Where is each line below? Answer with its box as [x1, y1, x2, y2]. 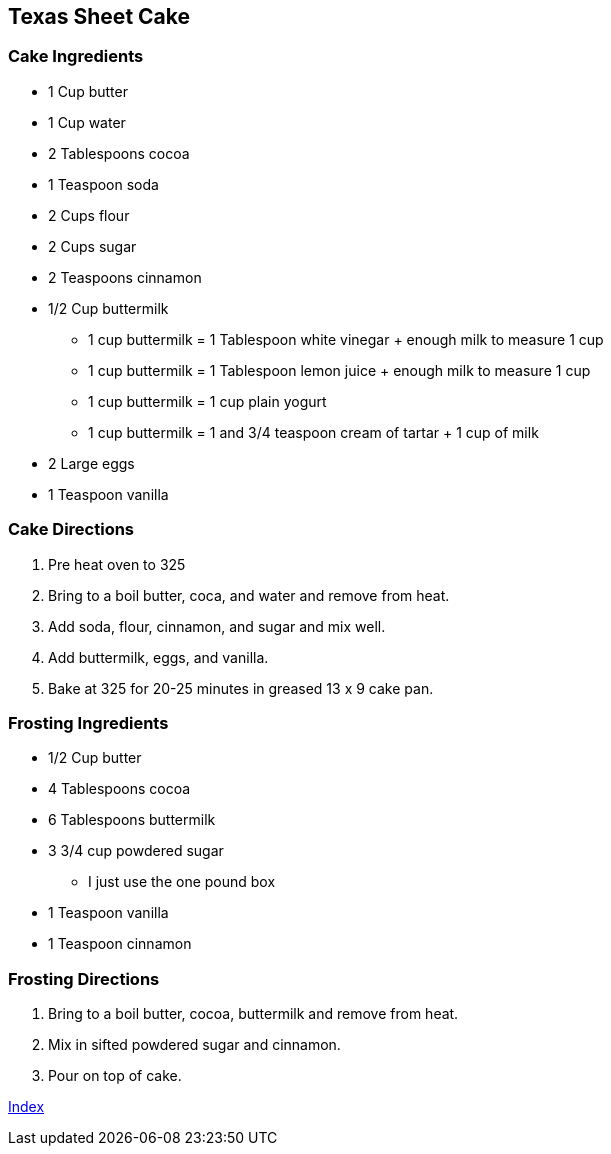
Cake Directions [8, 519, 135, 540]
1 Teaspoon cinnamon [48, 935, 192, 953]
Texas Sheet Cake [8, 4, 190, 29]
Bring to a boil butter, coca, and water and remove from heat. [48, 586, 450, 604]
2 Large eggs [48, 454, 135, 472]
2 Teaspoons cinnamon [48, 268, 202, 286]
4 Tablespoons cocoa [48, 780, 191, 798]
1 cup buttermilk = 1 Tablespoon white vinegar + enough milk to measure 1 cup [88, 330, 604, 348]
